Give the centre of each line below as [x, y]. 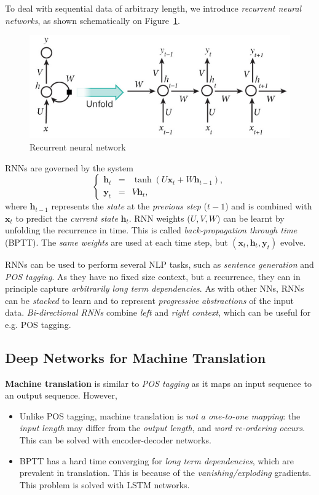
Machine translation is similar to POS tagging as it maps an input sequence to [158, 383]
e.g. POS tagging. [38, 324]
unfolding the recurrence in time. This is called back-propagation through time [151, 230]
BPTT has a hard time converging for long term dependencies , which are [156, 460]
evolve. [293, 242]
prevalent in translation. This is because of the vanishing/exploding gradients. [165, 473]
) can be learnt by [251, 218]
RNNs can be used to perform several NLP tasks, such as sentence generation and [159, 264]
